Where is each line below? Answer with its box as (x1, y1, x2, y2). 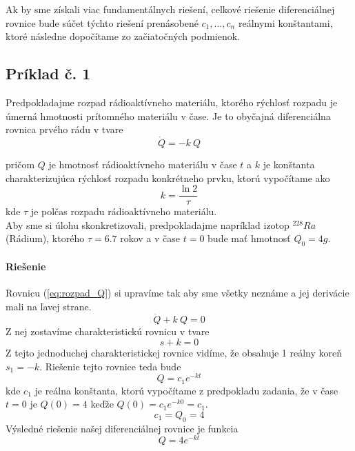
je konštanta (263, 157, 315, 171)
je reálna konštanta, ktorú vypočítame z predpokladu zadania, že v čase (34, 383, 338, 397)
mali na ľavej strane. (6, 299, 92, 313)
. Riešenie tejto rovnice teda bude (39, 359, 181, 373)
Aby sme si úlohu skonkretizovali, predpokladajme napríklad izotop (6, 217, 290, 232)
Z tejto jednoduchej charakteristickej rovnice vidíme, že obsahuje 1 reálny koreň (6, 345, 343, 360)
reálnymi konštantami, (238, 15, 333, 30)
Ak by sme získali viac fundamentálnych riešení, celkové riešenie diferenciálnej (6, 2, 335, 16)
